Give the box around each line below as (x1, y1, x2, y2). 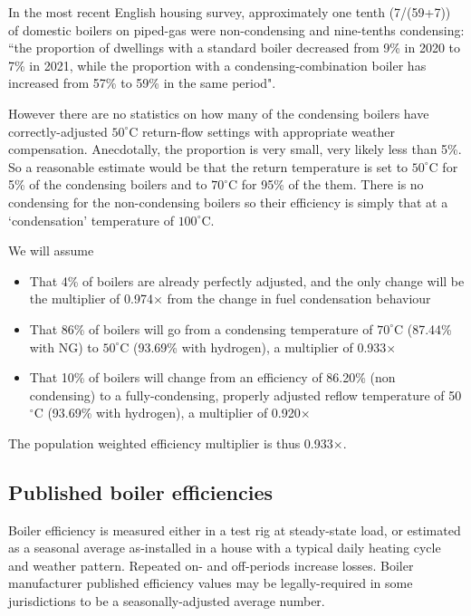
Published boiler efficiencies (8, 477, 273, 505)
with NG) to (29, 337, 99, 356)
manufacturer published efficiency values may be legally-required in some (8, 573, 413, 592)
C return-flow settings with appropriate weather (129, 121, 395, 140)
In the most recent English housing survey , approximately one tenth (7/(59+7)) (8, 3, 451, 21)
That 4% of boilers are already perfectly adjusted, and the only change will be (29, 271, 465, 290)
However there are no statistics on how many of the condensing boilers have (8, 103, 429, 122)
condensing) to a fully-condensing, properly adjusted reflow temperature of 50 (29, 385, 462, 404)
